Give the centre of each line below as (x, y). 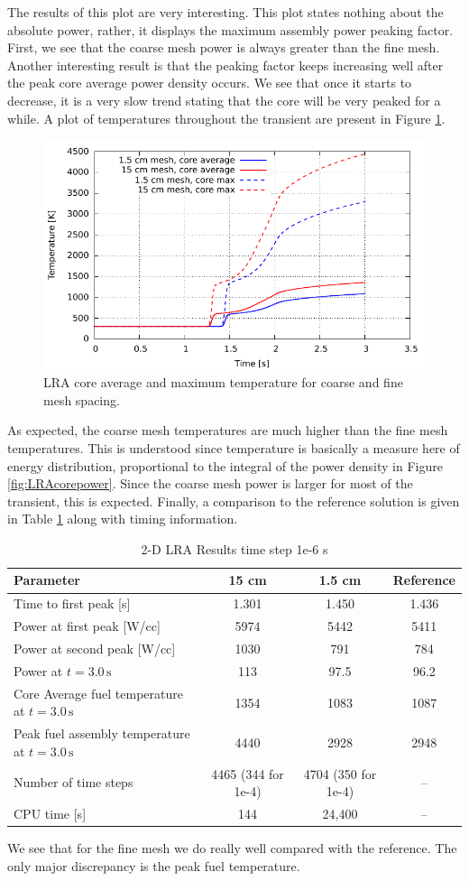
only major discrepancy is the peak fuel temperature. (154, 865)
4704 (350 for (340, 773)
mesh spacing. (82, 399)
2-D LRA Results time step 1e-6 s (234, 548)
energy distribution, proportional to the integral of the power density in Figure (225, 465)
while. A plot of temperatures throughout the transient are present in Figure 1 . (226, 118)
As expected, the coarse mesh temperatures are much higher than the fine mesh (228, 430)
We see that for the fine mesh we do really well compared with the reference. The (232, 848)
